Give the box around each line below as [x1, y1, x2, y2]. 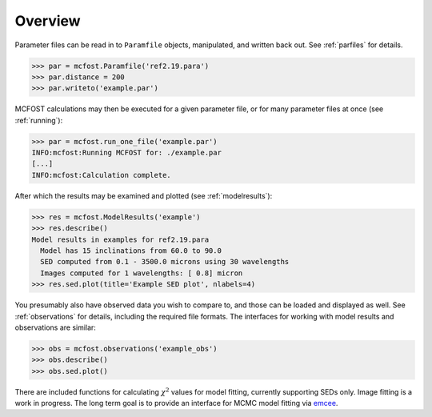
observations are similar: [14, 323, 96, 332]
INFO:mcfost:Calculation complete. [31, 170, 171, 179]
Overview [14, 12, 81, 30]
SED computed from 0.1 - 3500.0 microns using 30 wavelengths [40, 257, 290, 267]
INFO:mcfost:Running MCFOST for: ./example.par [31, 148, 222, 158]
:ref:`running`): [14, 115, 63, 125]
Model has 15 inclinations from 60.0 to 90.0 [40, 246, 222, 255]
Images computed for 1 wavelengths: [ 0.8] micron [40, 268, 243, 278]
